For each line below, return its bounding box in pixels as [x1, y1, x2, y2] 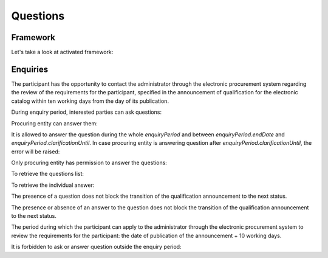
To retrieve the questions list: [11, 170, 84, 178]
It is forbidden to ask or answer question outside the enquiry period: [11, 243, 182, 251]
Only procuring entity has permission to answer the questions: [11, 159, 167, 167]
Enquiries [11, 64, 49, 74]
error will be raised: [11, 148, 60, 155]
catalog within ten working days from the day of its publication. [11, 97, 169, 105]
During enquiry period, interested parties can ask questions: [11, 108, 162, 116]
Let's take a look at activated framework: [11, 49, 114, 56]
